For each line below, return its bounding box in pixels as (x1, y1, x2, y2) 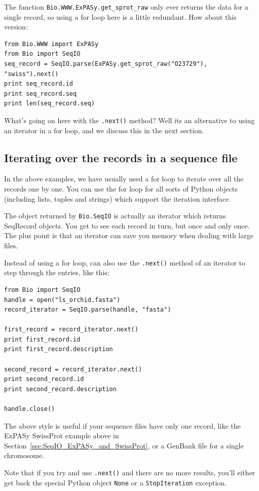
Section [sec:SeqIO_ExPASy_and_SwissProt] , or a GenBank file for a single (4, 440, 244, 450)
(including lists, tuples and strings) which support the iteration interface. (4, 193, 231, 204)
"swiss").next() (4, 70, 59, 78)
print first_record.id (4, 335, 81, 343)
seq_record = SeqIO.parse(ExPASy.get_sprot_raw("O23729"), (4, 60, 207, 68)
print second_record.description (4, 385, 117, 393)
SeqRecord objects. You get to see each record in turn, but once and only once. (4, 220, 250, 231)
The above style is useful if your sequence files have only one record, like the (4, 420, 241, 431)
